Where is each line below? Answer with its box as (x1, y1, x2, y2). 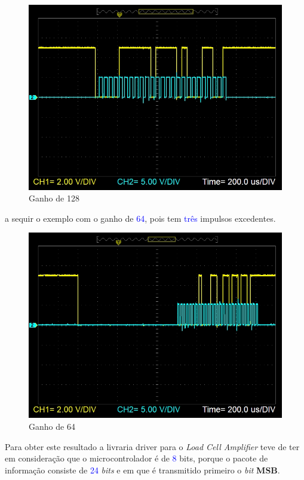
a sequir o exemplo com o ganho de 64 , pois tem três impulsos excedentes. (5, 212, 276, 224)
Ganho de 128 (29, 192, 79, 204)
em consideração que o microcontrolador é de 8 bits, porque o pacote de (5, 452, 268, 464)
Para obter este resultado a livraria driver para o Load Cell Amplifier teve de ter (5, 440, 300, 453)
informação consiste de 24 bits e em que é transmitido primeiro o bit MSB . (5, 463, 280, 476)
